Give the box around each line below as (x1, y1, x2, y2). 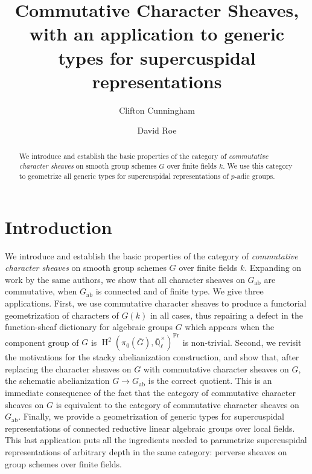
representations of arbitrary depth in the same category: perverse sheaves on (5, 445, 287, 458)
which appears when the (185, 320, 275, 333)
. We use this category (223, 161, 293, 171)
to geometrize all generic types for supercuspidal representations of (19, 170, 229, 181)
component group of (5, 336, 79, 348)
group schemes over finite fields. (5, 457, 122, 470)
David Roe (137, 124, 177, 137)
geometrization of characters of (5, 308, 119, 321)
